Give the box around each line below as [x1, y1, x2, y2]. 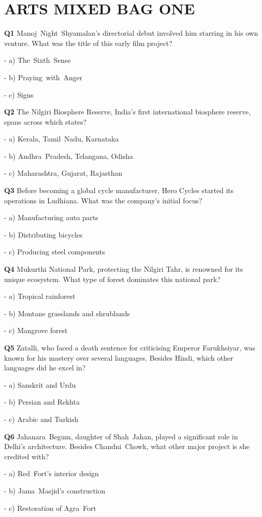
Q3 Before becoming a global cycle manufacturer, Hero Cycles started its [4, 185, 234, 196]
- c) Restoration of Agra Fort [4, 502, 97, 513]
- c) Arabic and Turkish [4, 413, 79, 424]
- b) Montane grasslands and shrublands [4, 308, 130, 318]
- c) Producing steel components [4, 246, 105, 257]
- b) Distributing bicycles [4, 229, 83, 240]
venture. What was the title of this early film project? [4, 37, 173, 48]
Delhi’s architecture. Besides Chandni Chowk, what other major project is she [4, 441, 250, 452]
